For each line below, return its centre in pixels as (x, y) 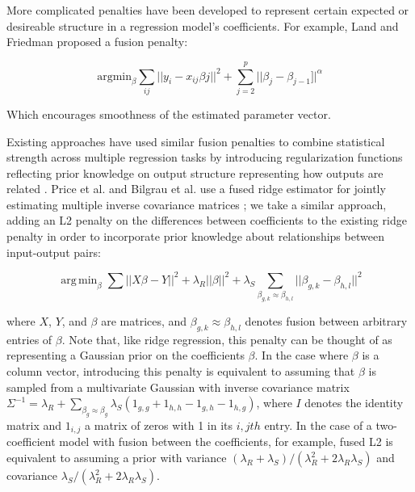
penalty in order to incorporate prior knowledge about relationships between (195, 236)
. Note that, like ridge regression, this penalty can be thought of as (227, 339)
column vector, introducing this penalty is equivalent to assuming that (181, 371)
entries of (29, 339)
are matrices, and (144, 321)
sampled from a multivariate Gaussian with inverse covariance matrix (178, 387)
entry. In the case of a (318, 425)
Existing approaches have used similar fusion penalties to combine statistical (196, 141)
